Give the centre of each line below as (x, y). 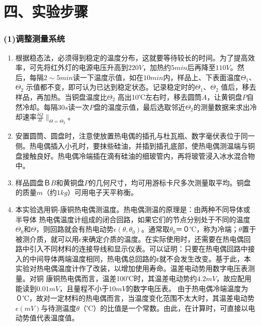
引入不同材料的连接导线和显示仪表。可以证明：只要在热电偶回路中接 (142, 249)
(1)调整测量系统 (34, 39)
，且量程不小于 (84, 288)
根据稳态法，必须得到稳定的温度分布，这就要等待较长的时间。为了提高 (132, 57)
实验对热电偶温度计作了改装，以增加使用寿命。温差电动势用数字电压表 (132, 268)
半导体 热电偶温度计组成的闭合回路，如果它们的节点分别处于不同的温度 (133, 219)
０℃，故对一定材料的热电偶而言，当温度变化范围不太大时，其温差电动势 (135, 298)
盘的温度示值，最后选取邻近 (140, 107)
